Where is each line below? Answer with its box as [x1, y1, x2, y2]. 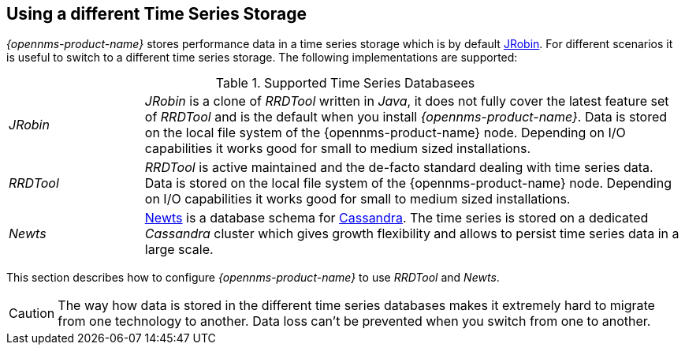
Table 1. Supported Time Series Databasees [215, 75, 475, 91]
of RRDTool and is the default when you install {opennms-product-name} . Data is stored [144, 109, 668, 125]
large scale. [144, 241, 214, 258]
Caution [9, 305, 55, 322]
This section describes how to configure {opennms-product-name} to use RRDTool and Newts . [6, 271, 500, 285]
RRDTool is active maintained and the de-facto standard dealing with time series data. [144, 159, 653, 176]
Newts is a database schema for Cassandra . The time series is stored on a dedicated [144, 210, 649, 226]
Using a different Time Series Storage [6, 4, 307, 24]
